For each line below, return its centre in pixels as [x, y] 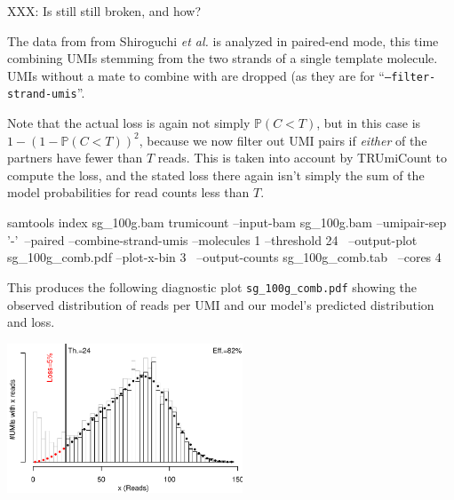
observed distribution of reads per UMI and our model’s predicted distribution [221, 304]
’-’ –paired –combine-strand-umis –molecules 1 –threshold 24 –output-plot [212, 239]
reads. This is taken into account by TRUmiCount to [302, 158]
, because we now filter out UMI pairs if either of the [283, 140]
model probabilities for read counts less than [128, 192]
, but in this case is [369, 123]
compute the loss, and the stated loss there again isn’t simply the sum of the [216, 175]
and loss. [31, 322]
